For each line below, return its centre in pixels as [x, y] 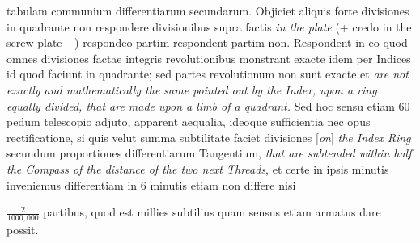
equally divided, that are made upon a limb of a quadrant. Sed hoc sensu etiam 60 [208, 105]
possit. [23, 229]
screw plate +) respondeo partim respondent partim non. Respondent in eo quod [207, 42]
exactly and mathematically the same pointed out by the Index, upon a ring [192, 89]
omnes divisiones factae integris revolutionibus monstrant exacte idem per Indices [209, 58]
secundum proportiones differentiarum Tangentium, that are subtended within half [209, 153]
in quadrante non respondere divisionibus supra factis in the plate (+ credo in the [209, 26]
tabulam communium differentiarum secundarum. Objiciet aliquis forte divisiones [208, 10]
